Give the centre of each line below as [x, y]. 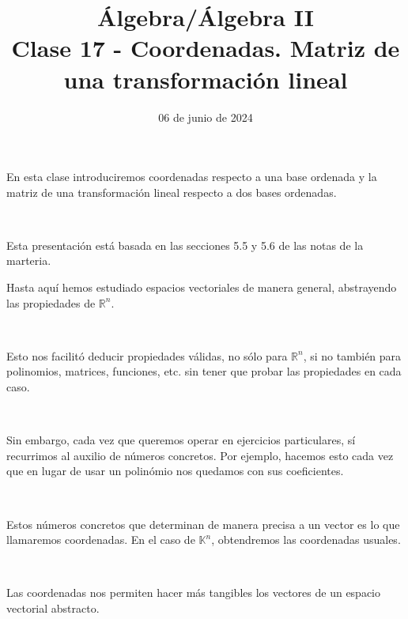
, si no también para [352, 355]
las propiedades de [51, 302]
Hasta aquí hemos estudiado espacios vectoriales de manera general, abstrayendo [202, 287]
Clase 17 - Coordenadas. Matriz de [206, 48]
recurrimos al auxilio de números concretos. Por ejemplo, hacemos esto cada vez [200, 455]
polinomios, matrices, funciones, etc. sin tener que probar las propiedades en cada [204, 371]
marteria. [29, 260]
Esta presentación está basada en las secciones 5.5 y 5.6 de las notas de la [185, 245]
